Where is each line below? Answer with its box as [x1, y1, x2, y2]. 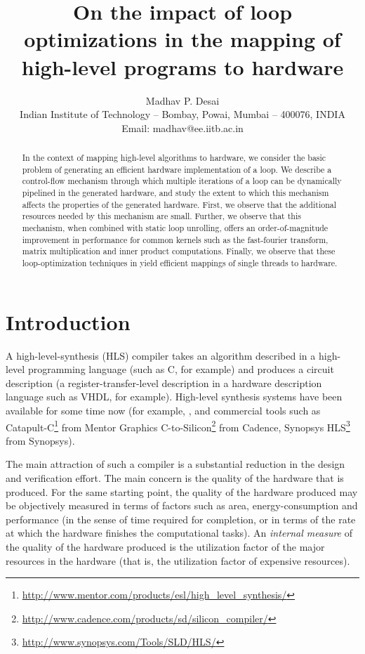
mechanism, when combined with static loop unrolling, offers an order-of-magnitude [22, 222, 328, 234]
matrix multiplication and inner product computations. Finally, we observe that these [22, 245, 336, 257]
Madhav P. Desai [145, 93, 220, 107]
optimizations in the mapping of [24, 25, 341, 53]
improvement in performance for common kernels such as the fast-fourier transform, [22, 233, 328, 245]
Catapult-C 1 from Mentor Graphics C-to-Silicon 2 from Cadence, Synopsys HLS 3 [6, 417, 350, 434]
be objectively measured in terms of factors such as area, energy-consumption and [6, 498, 358, 513]
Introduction [6, 307, 131, 336]
